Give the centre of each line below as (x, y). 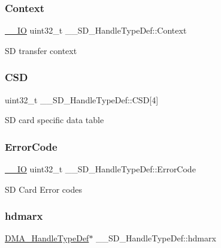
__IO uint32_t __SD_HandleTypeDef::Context (96, 30)
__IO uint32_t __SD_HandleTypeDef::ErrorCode (100, 169)
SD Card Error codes (43, 189)
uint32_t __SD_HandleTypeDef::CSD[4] (82, 99)
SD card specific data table (55, 120)
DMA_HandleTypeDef (47, 238)
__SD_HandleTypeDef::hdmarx (156, 238)
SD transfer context (41, 50)
